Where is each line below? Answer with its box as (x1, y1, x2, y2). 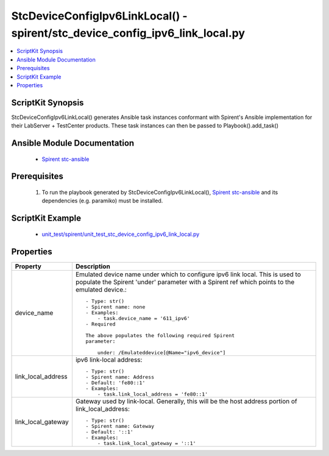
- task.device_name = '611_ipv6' (97, 315, 190, 321)
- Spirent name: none (85, 304, 146, 310)
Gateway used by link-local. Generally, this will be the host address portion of (75, 397, 298, 405)
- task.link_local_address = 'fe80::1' (97, 391, 208, 397)
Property (15, 262, 42, 271)
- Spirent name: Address (85, 374, 155, 380)
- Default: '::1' (85, 429, 133, 435)
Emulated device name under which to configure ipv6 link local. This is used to (75, 270, 302, 279)
